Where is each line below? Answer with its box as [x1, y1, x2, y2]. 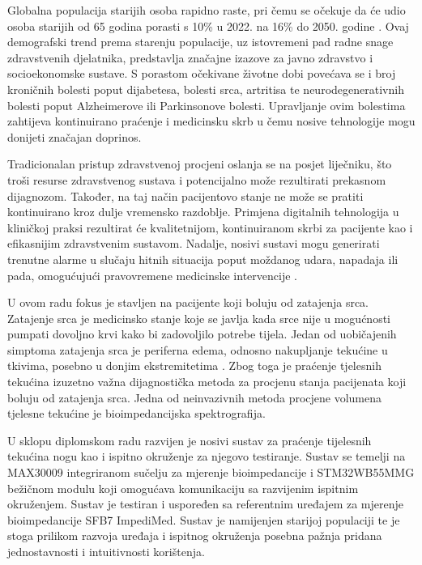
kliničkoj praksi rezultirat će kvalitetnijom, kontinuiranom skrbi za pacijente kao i [7, 219, 413, 236]
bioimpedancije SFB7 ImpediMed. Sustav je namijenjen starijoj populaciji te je [7, 511, 400, 528]
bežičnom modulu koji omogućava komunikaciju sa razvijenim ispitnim [7, 479, 359, 496]
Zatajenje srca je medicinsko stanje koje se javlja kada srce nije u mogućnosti [7, 309, 391, 326]
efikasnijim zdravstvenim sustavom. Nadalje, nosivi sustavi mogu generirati [7, 235, 380, 252]
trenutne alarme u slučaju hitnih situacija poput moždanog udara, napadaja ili [7, 250, 399, 267]
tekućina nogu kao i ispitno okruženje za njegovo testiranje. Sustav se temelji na [7, 448, 406, 465]
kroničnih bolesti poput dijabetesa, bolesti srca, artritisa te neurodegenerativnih [7, 80, 404, 97]
